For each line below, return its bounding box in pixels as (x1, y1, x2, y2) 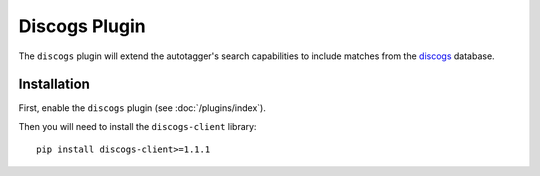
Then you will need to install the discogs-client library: (18, 120, 257, 132)
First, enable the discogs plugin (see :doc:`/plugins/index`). (18, 102, 267, 114)
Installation (18, 76, 90, 93)
